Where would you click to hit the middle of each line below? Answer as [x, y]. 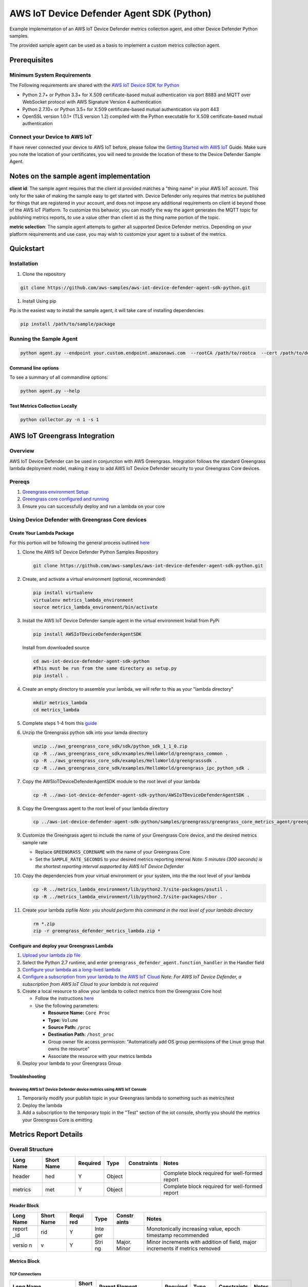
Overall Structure [31, 1150]
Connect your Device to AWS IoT [51, 137]
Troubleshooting [28, 1076]
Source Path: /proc [70, 1028]
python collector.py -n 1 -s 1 [60, 419]
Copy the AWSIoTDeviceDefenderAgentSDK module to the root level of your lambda [111, 781]
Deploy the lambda [42, 1105]
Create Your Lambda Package [42, 533]
